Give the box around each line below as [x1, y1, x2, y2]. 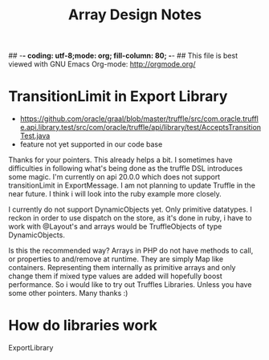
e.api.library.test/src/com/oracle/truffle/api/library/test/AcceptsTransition [19, 123, 262, 132]
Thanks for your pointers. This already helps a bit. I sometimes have [8, 155, 233, 165]
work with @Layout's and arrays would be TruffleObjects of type [8, 222, 222, 232]
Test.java [19, 131, 51, 141]
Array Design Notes [67, 6, 202, 24]
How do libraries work [8, 317, 158, 334]
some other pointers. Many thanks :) [8, 289, 128, 298]
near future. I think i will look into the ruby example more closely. [8, 189, 222, 199]
